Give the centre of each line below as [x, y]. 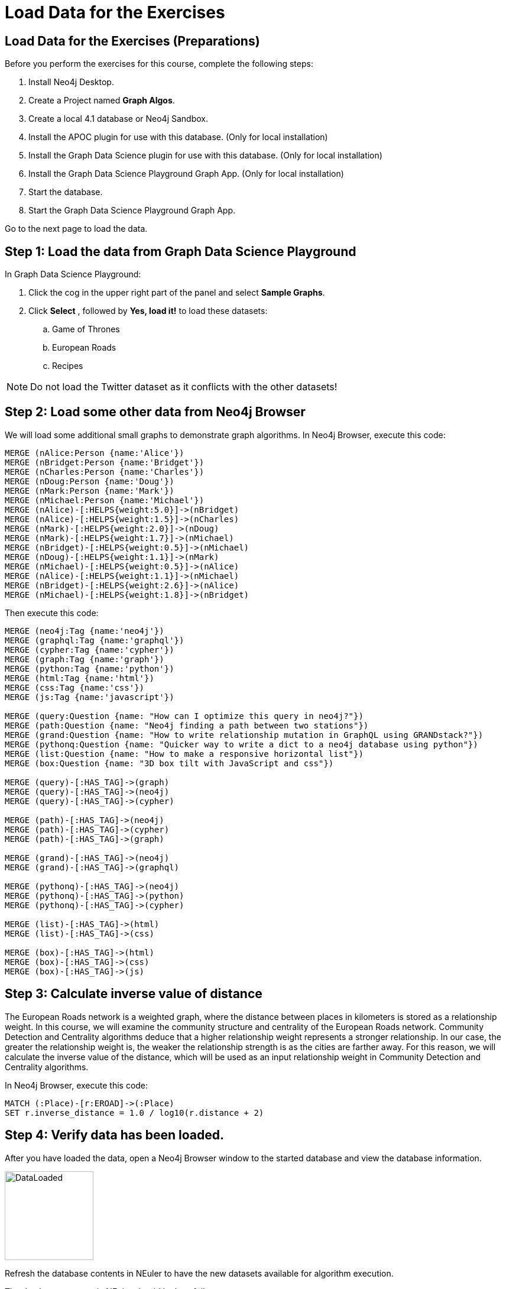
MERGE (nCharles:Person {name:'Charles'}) [105, 472]
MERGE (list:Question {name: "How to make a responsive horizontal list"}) [184, 754]
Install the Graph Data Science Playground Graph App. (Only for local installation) [186, 174]
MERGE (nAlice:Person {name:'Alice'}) [95, 453]
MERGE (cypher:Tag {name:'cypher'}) [90, 650]
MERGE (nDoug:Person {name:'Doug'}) [90, 481]
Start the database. [66, 192]
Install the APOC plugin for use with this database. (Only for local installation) [178, 137]
